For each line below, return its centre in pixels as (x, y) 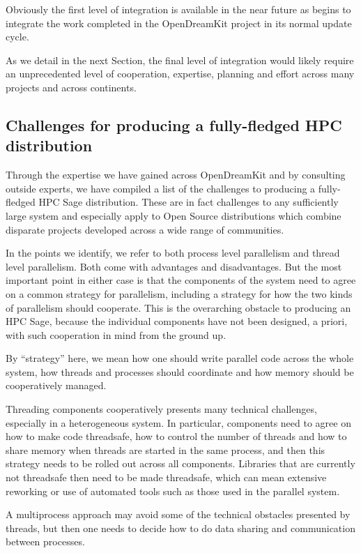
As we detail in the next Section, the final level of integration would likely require (180, 60)
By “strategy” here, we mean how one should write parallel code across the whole (180, 358)
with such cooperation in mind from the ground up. (116, 334)
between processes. (45, 541)
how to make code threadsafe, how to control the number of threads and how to (176, 436)
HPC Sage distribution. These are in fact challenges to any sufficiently (189, 202)
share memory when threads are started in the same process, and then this (166, 449)
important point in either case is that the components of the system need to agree (181, 280)
